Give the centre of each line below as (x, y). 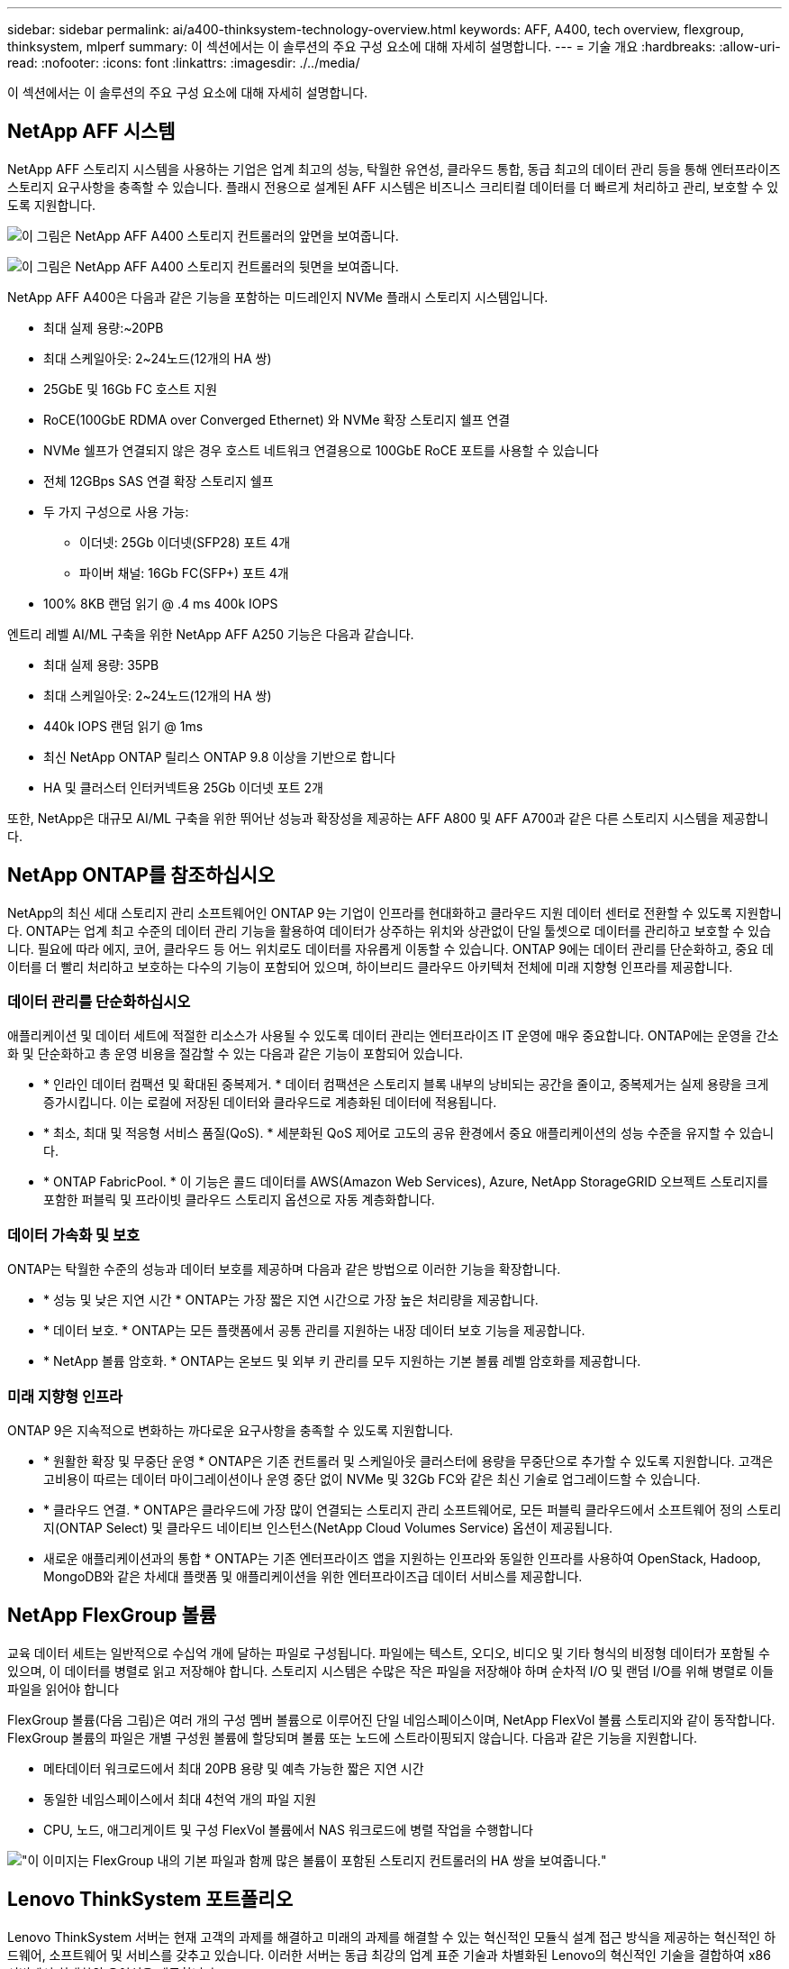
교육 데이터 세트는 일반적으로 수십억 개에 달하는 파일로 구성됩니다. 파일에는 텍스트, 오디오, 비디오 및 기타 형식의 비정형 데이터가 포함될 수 (389, 1653)
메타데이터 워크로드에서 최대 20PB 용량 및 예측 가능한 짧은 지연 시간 (234, 1768)
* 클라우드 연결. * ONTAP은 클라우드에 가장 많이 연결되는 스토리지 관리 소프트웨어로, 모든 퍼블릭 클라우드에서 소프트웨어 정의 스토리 (413, 1509)
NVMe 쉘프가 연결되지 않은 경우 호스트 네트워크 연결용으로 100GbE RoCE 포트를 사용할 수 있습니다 (321, 450)
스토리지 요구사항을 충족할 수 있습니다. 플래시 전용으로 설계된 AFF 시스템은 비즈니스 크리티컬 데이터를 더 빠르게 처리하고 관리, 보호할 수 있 (393, 187)
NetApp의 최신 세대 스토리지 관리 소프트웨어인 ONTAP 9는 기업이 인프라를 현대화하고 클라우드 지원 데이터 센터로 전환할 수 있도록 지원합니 (394, 912)
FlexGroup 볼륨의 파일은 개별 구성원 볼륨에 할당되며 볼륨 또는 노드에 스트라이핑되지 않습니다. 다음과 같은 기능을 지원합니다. (353, 1737)
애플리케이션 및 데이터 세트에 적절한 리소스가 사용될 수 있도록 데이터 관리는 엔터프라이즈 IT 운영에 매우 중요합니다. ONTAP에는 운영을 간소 (393, 1036)
